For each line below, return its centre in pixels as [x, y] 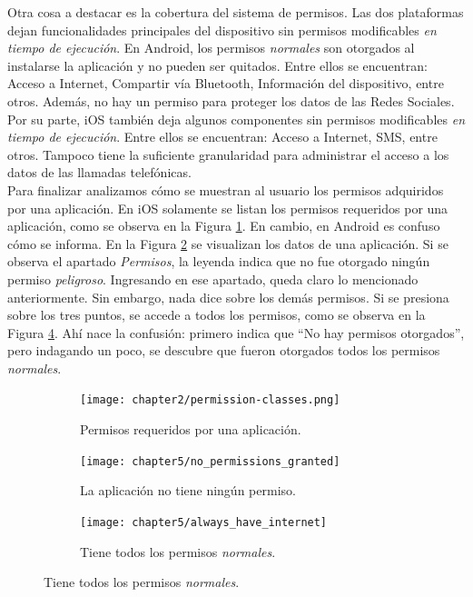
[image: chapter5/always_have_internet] [204, 522]
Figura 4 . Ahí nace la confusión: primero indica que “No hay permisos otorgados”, [236, 332]
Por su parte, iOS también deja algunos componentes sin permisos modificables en [236, 119]
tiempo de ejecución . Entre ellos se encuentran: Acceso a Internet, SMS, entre [222, 137]
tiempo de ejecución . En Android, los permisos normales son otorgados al [211, 48]
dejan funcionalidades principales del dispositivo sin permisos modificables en [222, 30]
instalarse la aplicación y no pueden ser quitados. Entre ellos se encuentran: [217, 65]
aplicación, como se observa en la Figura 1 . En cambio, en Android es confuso [224, 226]
